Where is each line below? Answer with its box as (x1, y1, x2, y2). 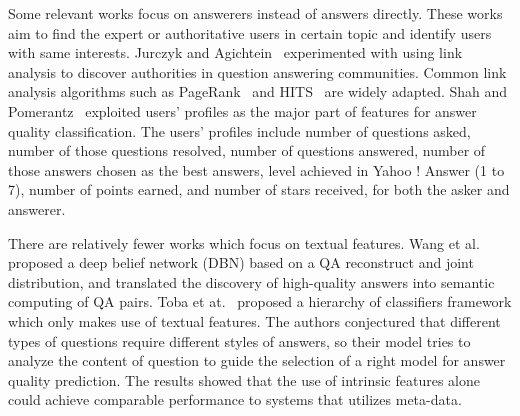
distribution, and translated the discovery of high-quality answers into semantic (8, 271, 495, 292)
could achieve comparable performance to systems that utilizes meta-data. (8, 389, 462, 410)
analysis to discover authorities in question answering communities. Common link (8, 61, 507, 82)
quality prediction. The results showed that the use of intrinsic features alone (8, 369, 480, 390)
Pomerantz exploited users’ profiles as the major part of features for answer (8, 100, 477, 121)
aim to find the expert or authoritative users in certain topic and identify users (8, 22, 492, 43)
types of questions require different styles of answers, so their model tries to (8, 330, 471, 351)
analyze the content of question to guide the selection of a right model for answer (8, 350, 506, 371)
